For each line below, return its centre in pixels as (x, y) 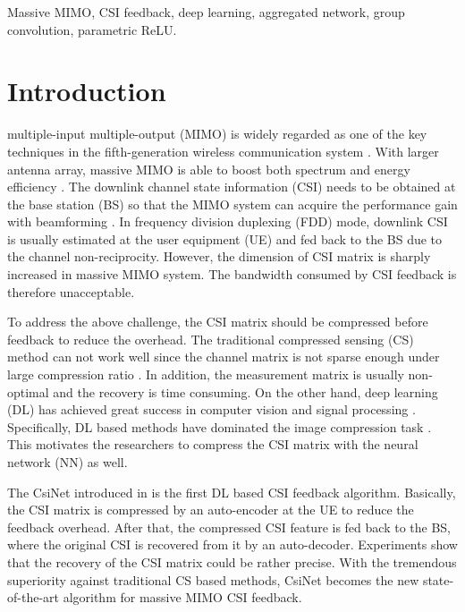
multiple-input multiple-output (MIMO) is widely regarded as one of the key (217, 134)
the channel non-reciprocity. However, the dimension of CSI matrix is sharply (219, 256)
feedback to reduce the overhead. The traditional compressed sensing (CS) (211, 339)
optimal (28, 391)
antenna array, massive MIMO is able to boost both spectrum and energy (209, 169)
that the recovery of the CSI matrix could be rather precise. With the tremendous (232, 561)
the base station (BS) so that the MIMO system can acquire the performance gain (232, 204)
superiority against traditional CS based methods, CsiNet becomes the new (213, 579)
